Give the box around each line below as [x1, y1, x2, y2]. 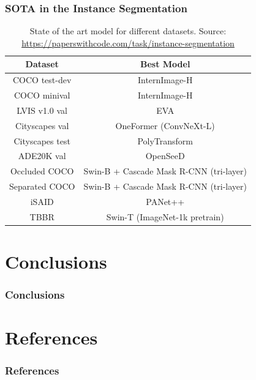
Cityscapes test [13, 134, 70, 147]
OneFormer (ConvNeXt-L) [115, 119, 215, 132]
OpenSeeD [145, 149, 185, 162]
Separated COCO [9, 180, 75, 193]
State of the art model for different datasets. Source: [29, 24, 227, 37]
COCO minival [13, 89, 70, 102]
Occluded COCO [10, 165, 74, 177]
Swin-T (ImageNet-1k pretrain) [106, 210, 224, 223]
